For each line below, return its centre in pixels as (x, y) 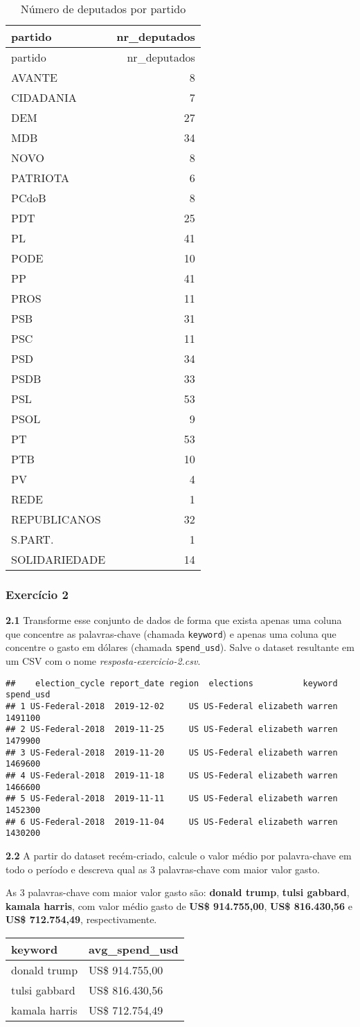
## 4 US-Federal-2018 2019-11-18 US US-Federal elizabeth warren (172, 775)
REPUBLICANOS (56, 519)
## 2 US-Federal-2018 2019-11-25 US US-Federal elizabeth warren (172, 730)
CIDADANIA (44, 97)
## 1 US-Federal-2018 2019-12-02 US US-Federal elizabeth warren (172, 707)
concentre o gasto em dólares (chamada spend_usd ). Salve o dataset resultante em (180, 647)
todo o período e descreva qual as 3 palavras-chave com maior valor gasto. (163, 869)
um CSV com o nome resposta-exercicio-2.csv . (103, 661)
